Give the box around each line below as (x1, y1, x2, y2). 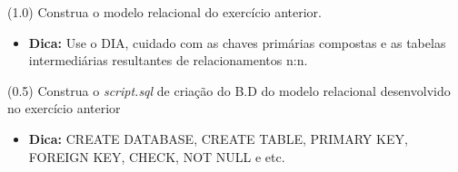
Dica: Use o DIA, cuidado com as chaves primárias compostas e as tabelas (28, 33, 446, 52)
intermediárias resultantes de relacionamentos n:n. (28, 51, 308, 70)
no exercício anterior (7, 99, 121, 118)
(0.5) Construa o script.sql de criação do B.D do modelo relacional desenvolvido (7, 81, 451, 100)
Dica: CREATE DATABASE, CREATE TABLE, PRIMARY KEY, (28, 129, 408, 148)
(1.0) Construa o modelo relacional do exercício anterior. (7, 3, 322, 21)
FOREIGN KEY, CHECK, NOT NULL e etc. (28, 147, 285, 166)
